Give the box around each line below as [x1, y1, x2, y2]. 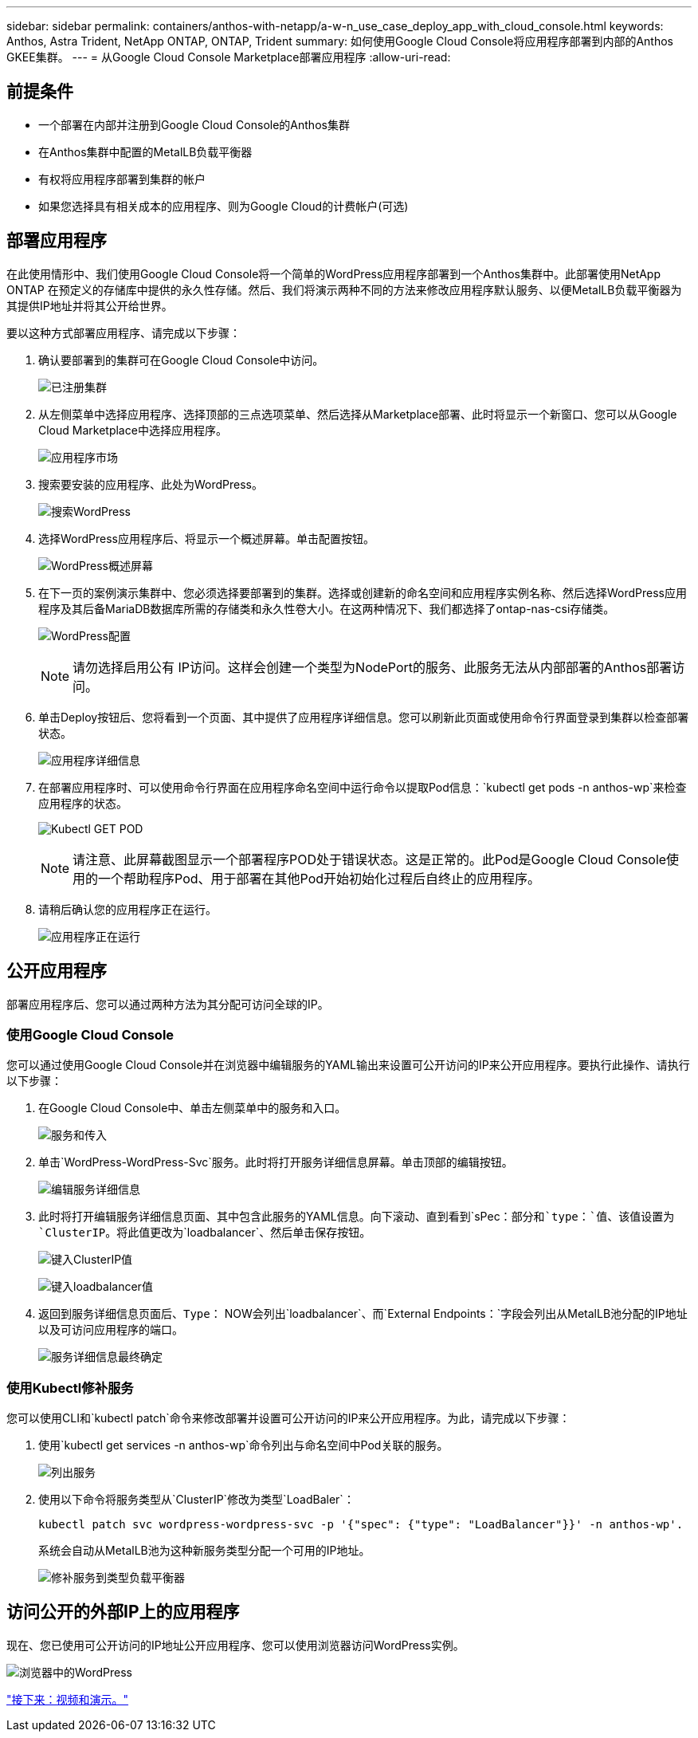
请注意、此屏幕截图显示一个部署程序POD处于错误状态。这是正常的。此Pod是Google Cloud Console [73, 851, 667, 867]
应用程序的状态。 [38, 796, 127, 810]
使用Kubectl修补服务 [6, 1379, 134, 1396]
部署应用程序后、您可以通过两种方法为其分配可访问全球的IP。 [6, 997, 329, 1011]
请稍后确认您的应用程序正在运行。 [38, 902, 217, 916]
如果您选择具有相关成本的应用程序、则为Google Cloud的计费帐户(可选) [38, 199, 409, 213]
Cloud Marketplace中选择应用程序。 [38, 423, 227, 437]
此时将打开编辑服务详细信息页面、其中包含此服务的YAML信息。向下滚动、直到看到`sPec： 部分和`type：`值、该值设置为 [38, 1209, 675, 1224]
